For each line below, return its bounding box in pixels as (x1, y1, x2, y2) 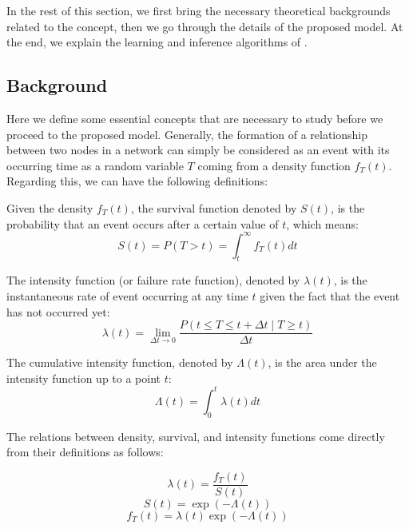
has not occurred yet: (6, 303, 110, 320)
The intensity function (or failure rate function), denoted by (6, 272, 300, 288)
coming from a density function (197, 157, 351, 173)
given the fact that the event (260, 288, 400, 304)
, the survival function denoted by (130, 199, 297, 216)
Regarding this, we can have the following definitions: (6, 173, 268, 189)
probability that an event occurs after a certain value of (6, 215, 279, 232)
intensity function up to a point (6, 369, 161, 386)
